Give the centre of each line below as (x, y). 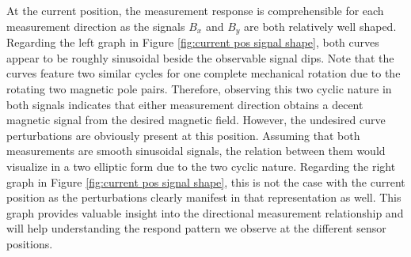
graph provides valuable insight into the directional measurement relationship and (205, 212)
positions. (30, 243)
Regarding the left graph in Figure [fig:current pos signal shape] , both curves (193, 42)
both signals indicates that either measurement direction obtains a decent (185, 104)
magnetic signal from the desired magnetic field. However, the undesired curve (196, 120)
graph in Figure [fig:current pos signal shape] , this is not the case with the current (206, 181)
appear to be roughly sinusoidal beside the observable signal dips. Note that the (200, 57)
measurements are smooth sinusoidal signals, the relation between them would (196, 151)
